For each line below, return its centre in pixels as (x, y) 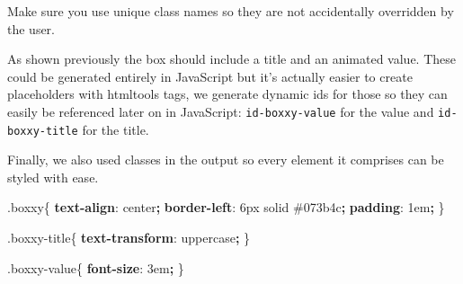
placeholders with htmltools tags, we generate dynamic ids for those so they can (227, 94)
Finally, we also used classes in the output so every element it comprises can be (226, 160)
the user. (31, 28)
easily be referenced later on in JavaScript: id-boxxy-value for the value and (221, 111)
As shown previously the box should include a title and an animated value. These (231, 59)
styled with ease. (53, 177)
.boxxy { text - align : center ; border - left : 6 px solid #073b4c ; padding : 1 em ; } (226, 207)
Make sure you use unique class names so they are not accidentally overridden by (231, 11)
